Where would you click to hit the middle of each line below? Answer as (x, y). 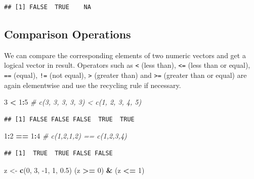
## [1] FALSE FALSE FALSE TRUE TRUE (69, 119)
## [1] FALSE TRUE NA (48, 7)
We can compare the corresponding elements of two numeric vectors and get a (125, 55)
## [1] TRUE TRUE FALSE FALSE (58, 153)
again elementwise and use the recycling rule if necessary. (93, 85)
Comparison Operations (68, 34)
